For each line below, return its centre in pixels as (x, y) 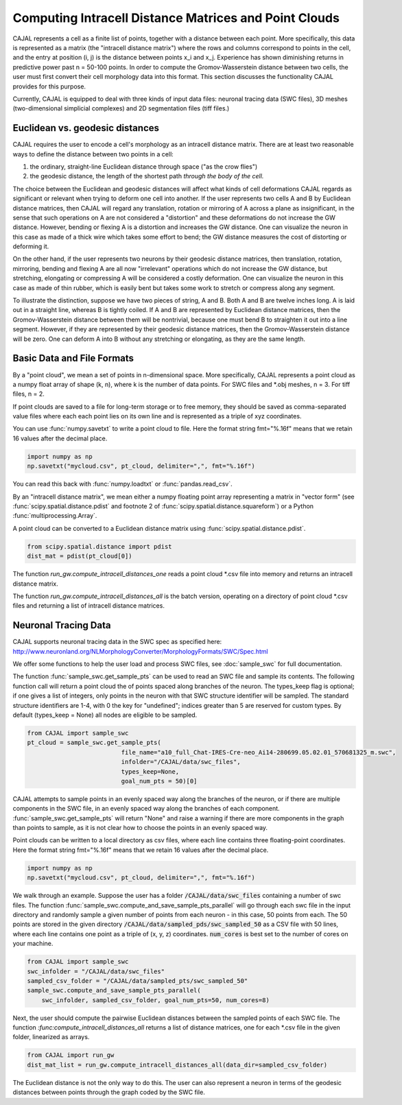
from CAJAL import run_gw (71, 1055)
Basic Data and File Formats (73, 358)
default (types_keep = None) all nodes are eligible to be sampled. (105, 715)
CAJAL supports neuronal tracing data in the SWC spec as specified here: (117, 642)
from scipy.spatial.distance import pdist (99, 546)
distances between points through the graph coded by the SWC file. (109, 1092)
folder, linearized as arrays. (51, 1037)
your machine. (33, 944)
